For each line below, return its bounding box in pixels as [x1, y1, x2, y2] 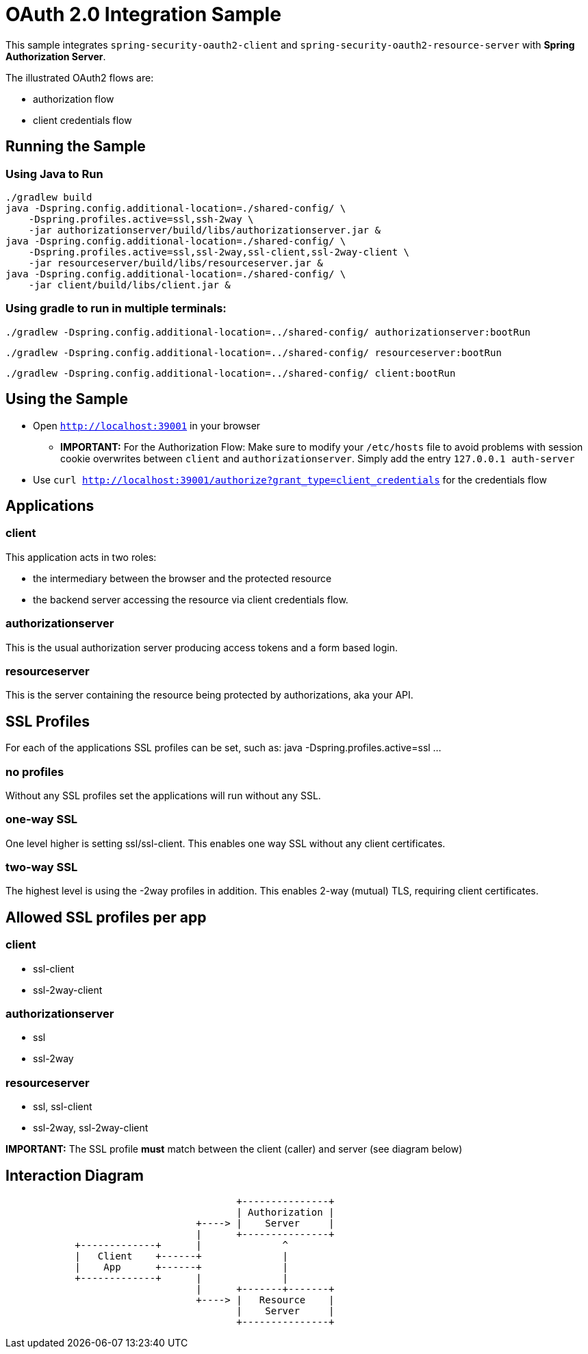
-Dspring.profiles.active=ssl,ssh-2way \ [28, 213, 254, 225]
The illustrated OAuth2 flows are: [5, 71, 154, 84]
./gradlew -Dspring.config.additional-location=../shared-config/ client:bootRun [5, 367, 456, 379]
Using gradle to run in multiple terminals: [5, 301, 227, 316]
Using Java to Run [5, 166, 103, 181]
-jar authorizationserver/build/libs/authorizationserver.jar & [28, 224, 381, 236]
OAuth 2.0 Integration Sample [5, 3, 281, 26]
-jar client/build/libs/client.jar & [28, 279, 231, 290]
